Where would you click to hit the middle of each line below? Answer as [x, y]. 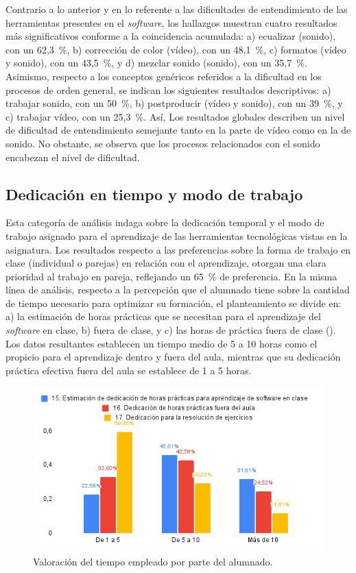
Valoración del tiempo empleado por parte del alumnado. [153, 561]
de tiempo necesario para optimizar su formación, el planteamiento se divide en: [174, 303]
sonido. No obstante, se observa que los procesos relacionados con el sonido [163, 143]
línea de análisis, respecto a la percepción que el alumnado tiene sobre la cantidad [178, 290]
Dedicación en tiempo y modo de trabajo [154, 194]
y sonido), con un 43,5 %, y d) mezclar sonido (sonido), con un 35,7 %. [156, 63]
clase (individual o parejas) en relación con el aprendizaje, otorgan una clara [166, 263]
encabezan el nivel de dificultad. [73, 157]
